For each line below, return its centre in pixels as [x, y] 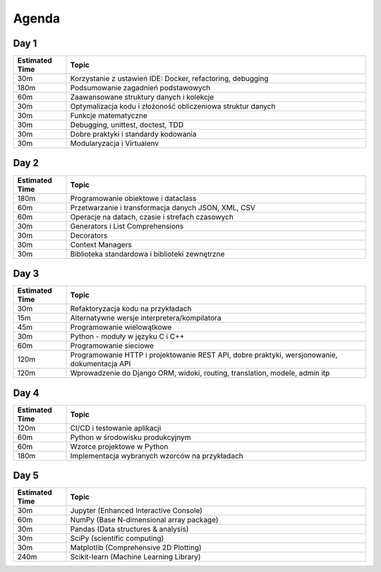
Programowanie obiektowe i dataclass [133, 198]
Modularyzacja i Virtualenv [114, 143]
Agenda [36, 18]
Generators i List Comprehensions [127, 226]
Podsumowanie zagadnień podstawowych [140, 88]
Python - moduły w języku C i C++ [127, 336]
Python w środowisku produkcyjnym [131, 437]
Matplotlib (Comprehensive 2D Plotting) [136, 548]
